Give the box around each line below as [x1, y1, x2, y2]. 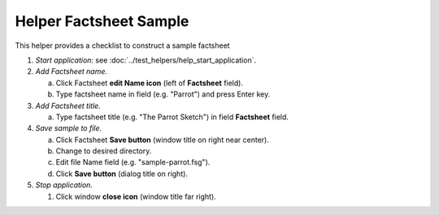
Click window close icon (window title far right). [55, 191, 217, 201]
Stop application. [35, 180, 93, 190]
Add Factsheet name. [35, 67, 108, 76]
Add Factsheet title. [35, 101, 101, 110]
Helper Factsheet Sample [15, 12, 189, 30]
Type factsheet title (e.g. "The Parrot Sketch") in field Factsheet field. [55, 112, 289, 122]
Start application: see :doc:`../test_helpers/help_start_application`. [35, 55, 256, 65]
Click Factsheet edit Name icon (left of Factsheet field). [55, 78, 244, 88]
